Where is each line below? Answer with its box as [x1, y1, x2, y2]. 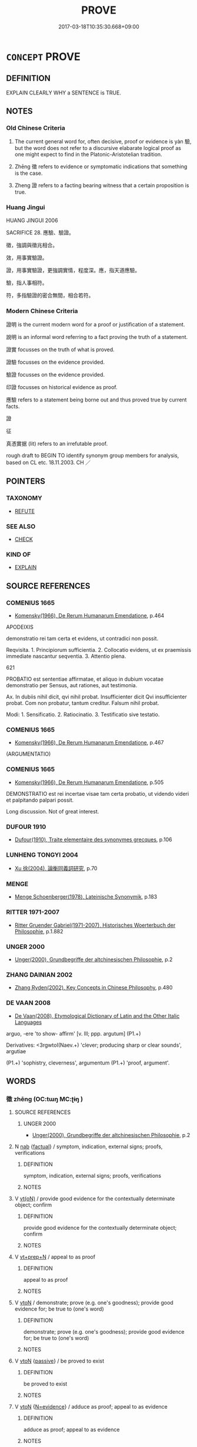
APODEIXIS [6, 623, 34, 631]
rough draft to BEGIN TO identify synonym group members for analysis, [6, 452, 179, 459]
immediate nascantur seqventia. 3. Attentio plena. [6, 653, 126, 659]
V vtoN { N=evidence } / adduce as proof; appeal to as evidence [14, 1403, 168, 1410]
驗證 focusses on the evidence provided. [6, 371, 105, 378]
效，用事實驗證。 [6, 254, 48, 261]
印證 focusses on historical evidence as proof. [6, 384, 118, 391]
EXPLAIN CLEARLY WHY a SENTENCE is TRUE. [6, 89, 122, 96]
